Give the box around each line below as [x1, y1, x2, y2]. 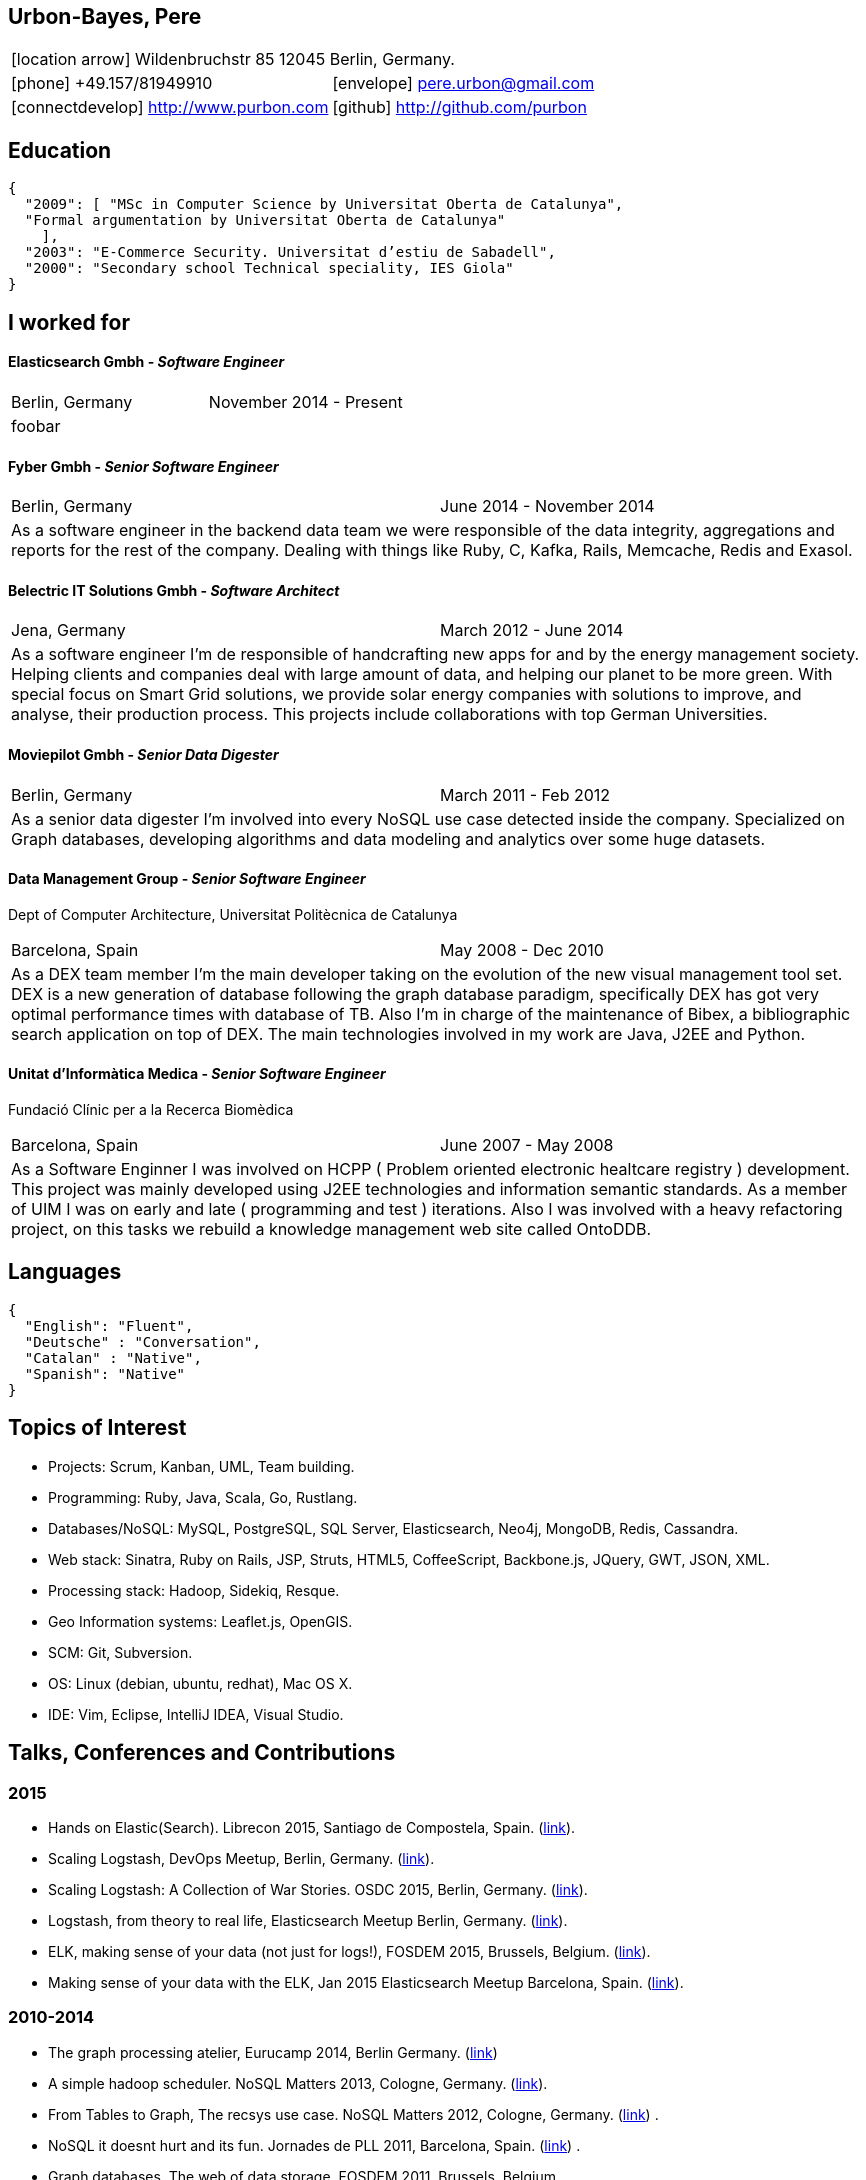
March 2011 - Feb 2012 [440, 784, 611, 805]
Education [8, 137, 112, 163]
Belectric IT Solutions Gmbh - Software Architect [8, 581, 340, 599]
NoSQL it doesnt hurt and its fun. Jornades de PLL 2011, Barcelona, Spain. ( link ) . [48, 2136, 581, 2154]
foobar [11, 415, 61, 436]
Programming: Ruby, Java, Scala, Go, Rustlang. [48, 1488, 358, 1506]
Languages [8, 1259, 122, 1285]
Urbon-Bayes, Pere [8, 4, 202, 29]
